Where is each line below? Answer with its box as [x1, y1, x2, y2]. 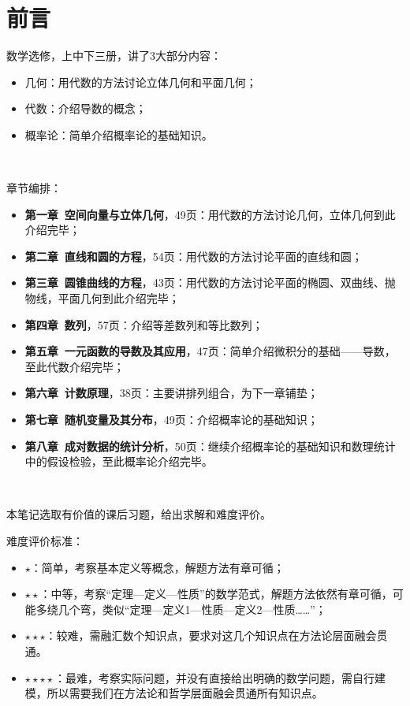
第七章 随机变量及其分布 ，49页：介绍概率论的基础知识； [24, 411, 319, 428]
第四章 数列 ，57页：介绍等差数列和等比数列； [24, 316, 263, 333]
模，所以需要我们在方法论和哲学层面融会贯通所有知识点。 [24, 685, 323, 701]
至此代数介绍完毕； [24, 358, 125, 374]
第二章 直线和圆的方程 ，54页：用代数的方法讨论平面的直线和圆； [24, 247, 363, 264]
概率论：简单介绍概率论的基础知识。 [24, 126, 213, 143]
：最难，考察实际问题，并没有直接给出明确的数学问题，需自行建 [54, 669, 386, 686]
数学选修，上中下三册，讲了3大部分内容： [6, 47, 222, 64]
